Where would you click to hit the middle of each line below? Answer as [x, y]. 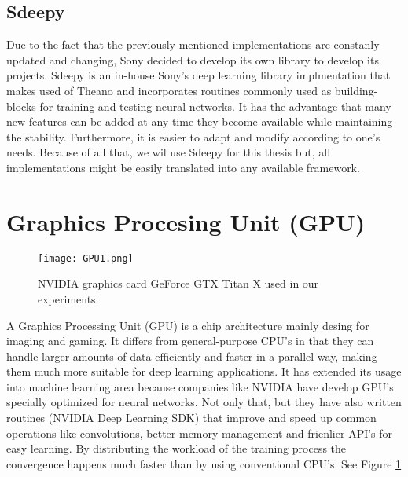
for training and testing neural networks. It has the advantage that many [215, 106]
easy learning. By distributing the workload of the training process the [176, 448]
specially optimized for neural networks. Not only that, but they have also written [204, 402]
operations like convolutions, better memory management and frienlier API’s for [200, 433]
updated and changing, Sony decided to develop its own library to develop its [193, 59]
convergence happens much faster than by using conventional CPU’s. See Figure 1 [204, 463]
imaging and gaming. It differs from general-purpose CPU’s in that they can [190, 341]
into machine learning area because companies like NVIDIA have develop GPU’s [200, 386]
